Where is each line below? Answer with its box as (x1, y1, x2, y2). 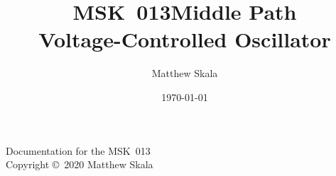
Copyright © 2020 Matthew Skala (6, 157, 153, 172)
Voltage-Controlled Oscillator (38, 25, 331, 54)
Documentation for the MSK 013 (6, 143, 151, 158)
